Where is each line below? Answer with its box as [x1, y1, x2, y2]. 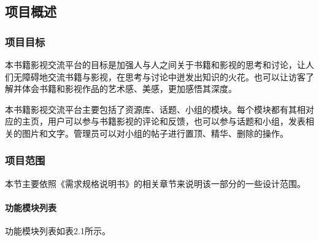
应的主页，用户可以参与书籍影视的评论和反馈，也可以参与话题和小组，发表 [5, 115, 306, 128]
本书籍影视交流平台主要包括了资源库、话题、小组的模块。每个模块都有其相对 [5, 102, 314, 115]
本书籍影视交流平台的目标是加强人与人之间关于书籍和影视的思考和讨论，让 [5, 58, 306, 71]
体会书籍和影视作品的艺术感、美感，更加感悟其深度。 [21, 82, 237, 95]
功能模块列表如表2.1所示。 [5, 224, 110, 237]
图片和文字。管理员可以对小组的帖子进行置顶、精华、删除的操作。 [21, 126, 288, 139]
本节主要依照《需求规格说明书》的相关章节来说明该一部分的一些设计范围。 [5, 177, 306, 189]
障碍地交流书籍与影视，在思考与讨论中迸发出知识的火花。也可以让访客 [21, 70, 306, 83]
